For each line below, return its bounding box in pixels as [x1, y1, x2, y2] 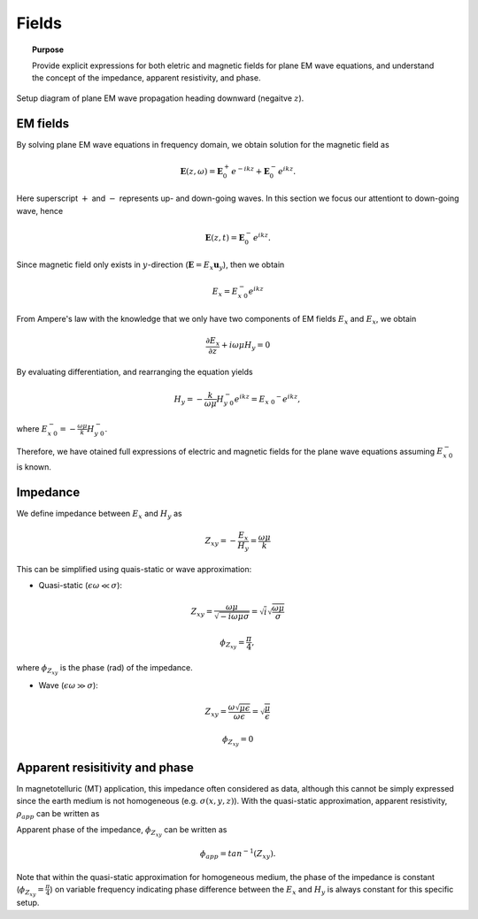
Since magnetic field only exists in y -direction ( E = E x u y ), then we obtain [16, 259, 285, 272]
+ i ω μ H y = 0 [220, 341, 271, 353]
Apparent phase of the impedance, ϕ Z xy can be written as [16, 824, 227, 839]
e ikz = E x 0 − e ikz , [234, 392, 301, 406]
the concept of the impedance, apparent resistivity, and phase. [32, 73, 261, 83]
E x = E [212, 287, 238, 298]
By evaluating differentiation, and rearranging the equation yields [16, 367, 253, 378]
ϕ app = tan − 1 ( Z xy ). [199, 847, 276, 861]
